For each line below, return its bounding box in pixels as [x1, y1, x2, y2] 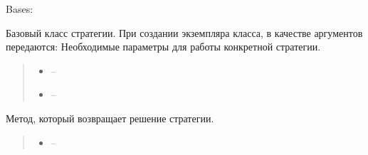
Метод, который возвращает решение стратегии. [6, 110, 214, 125]
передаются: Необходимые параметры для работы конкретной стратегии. [6, 39, 321, 54]
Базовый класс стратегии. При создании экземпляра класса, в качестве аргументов [6, 25, 363, 40]
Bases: [6, 1, 33, 16]
